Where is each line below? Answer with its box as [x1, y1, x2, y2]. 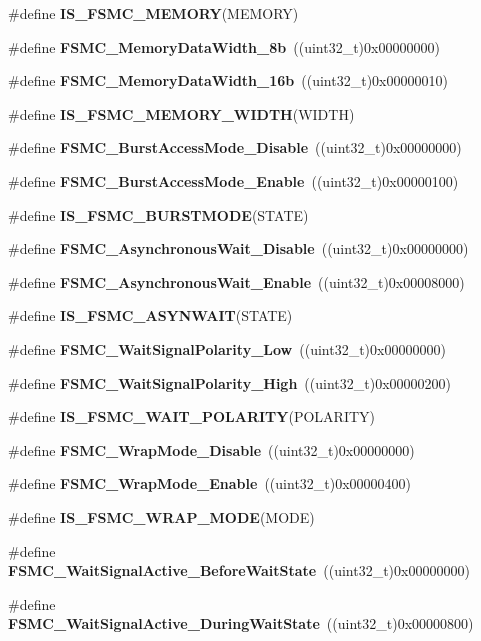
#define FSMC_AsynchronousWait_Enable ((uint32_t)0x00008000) [8, 271, 465, 292]
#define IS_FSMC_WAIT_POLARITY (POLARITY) [8, 406, 376, 427]
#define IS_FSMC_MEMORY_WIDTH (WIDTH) [8, 103, 355, 124]
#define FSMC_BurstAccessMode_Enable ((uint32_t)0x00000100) [8, 170, 459, 191]
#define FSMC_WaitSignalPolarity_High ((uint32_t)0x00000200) [8, 372, 452, 393]
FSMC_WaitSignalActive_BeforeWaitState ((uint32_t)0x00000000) [8, 560, 470, 581]
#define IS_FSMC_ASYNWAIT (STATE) [8, 305, 293, 326]
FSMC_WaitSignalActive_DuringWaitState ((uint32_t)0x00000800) [8, 613, 474, 634]
